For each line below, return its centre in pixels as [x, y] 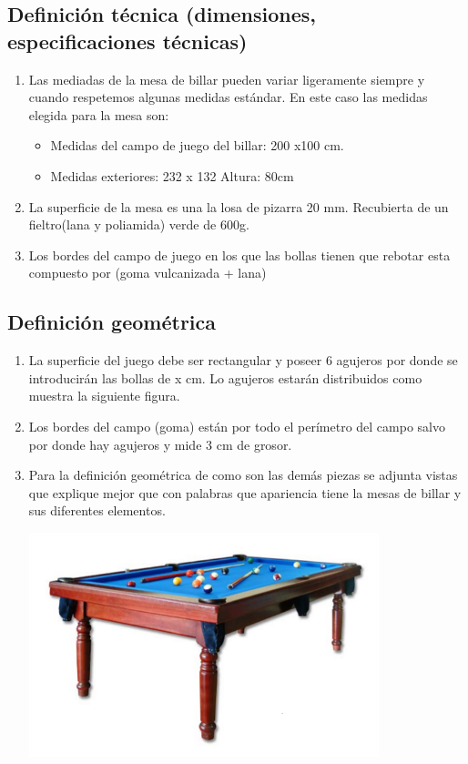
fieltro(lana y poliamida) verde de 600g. [139, 224]
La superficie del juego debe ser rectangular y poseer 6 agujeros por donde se [243, 360]
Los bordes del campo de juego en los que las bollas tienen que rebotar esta [239, 255]
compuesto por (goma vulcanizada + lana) [148, 273]
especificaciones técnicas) [127, 41]
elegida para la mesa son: [99, 114]
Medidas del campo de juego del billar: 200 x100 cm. [197, 145]
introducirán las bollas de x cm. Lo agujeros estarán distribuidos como [225, 377]
